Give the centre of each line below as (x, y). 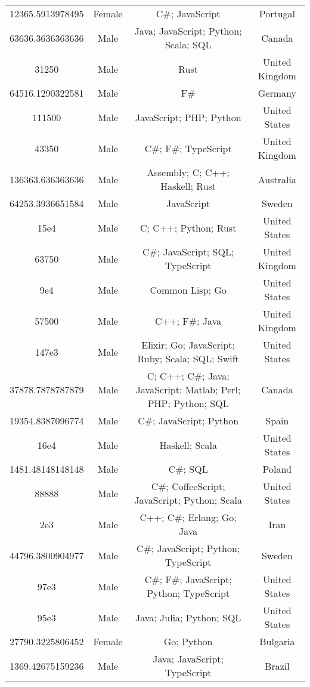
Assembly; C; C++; (188, 172)
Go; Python (188, 641)
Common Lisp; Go (188, 289)
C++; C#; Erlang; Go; (188, 517)
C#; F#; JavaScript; (188, 579)
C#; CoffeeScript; (188, 486)
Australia (277, 179)
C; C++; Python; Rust (188, 227)
